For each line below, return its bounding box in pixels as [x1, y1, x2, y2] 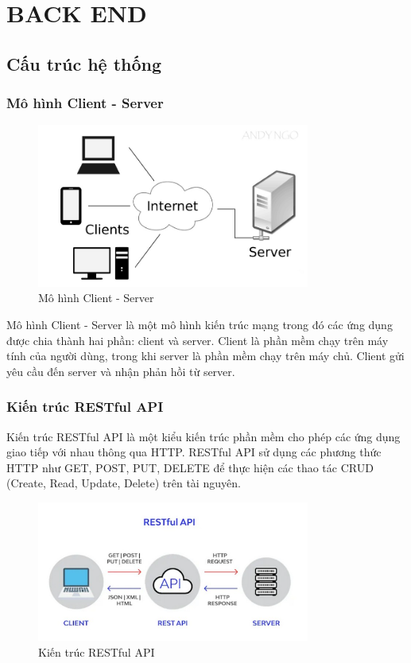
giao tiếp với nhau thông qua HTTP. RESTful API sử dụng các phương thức [6, 444, 382, 460]
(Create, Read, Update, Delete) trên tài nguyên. [6, 475, 241, 491]
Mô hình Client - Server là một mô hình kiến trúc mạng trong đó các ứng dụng [6, 316, 393, 332]
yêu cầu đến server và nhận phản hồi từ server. [6, 363, 235, 379]
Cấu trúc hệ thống [6, 51, 162, 76]
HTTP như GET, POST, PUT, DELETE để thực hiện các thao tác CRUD [6, 459, 374, 475]
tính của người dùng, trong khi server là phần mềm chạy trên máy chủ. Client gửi [6, 347, 405, 364]
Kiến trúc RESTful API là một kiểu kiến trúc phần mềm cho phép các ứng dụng [6, 428, 401, 444]
